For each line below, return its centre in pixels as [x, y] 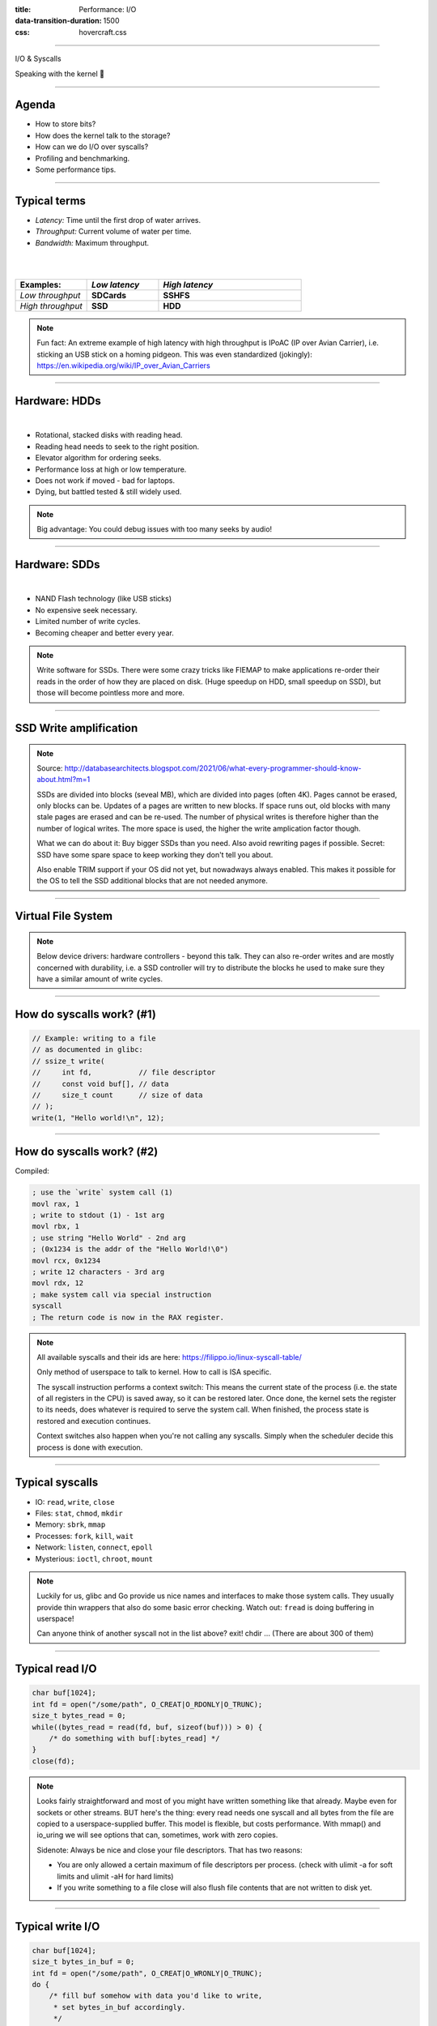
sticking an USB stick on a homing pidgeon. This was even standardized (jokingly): [175, 354]
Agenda [35, 105]
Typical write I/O [57, 1926]
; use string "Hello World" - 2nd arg [109, 1237]
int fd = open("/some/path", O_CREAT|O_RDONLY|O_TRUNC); [147, 1704]
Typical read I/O [56, 1669]
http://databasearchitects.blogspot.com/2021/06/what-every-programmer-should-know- [213, 768]
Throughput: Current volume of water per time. [113, 232]
